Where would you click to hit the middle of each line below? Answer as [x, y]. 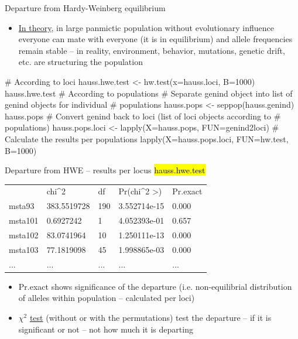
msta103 [24, 249]
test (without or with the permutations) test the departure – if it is [150, 317]
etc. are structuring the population [81, 62]
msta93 [22, 206]
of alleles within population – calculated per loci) [107, 298]
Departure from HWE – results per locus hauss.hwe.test [105, 170]
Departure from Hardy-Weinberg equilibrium [85, 8]
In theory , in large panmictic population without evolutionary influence [146, 27]
